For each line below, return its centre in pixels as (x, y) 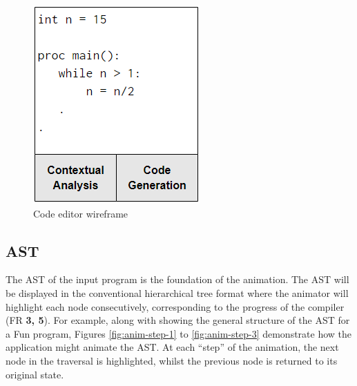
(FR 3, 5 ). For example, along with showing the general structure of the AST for (178, 320)
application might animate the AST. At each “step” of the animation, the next (172, 347)
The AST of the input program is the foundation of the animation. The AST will (177, 279)
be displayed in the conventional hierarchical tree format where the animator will (177, 292)
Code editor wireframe (81, 213)
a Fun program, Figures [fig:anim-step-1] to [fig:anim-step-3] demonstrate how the (179, 333)
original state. (35, 374)
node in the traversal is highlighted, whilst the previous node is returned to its (172, 360)
